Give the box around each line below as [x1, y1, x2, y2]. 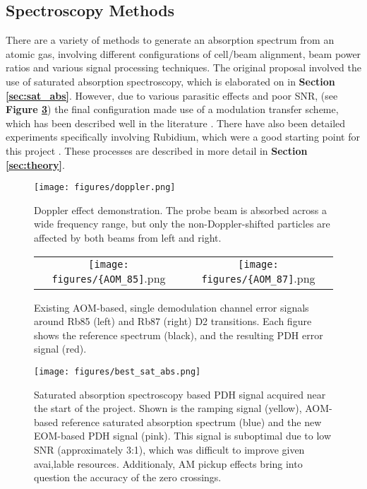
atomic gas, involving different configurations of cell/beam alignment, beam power [6, 46, 361, 61]
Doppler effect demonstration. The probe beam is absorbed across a [34, 202, 327, 217]
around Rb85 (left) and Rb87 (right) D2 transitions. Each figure [34, 314, 312, 329]
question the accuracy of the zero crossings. [34, 470, 222, 485]
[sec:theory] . [6, 157, 65, 172]
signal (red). [34, 341, 87, 356]
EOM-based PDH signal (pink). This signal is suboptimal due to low [34, 428, 332, 443]
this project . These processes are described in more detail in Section [6, 143, 308, 158]
